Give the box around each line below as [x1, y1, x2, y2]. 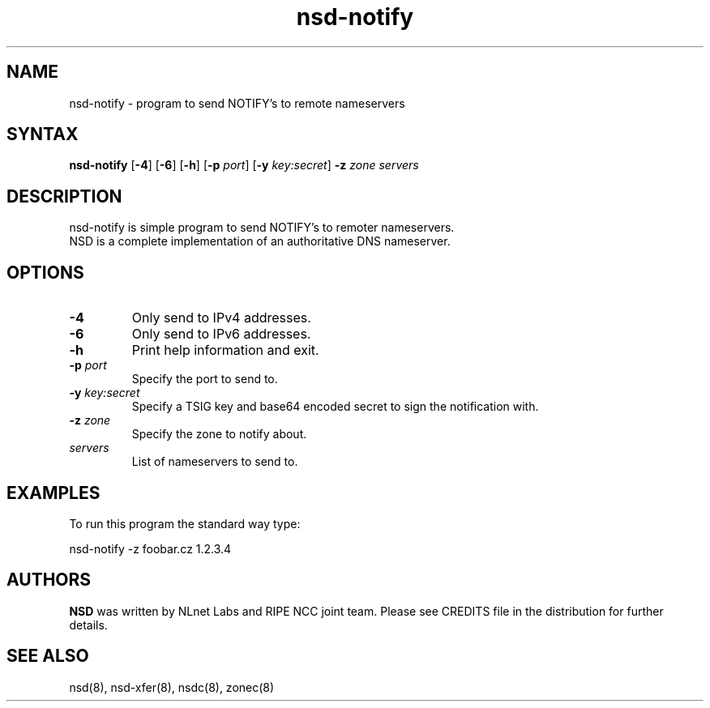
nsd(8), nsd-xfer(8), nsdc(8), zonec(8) [69, 680, 275, 694]
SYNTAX [6, 124, 79, 145]
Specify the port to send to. [131, 372, 278, 386]
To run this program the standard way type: [69, 516, 301, 531]
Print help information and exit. [131, 342, 319, 359]
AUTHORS [6, 569, 92, 591]
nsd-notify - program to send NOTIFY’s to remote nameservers [69, 96, 405, 110]
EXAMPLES [6, 482, 101, 503]
